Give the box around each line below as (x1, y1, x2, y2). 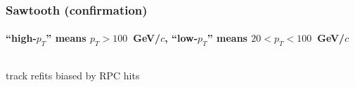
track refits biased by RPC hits (6, 68, 140, 82)
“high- (6, 31, 37, 45)
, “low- (164, 31, 198, 45)
